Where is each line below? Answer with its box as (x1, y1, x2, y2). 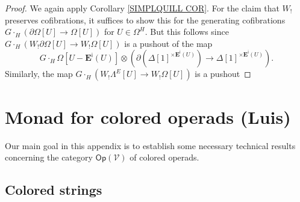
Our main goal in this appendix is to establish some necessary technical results (5, 139, 296, 151)
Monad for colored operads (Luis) (5, 104, 291, 129)
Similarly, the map (5, 67, 73, 80)
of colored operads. (130, 151, 199, 164)
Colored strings (5, 180, 102, 199)
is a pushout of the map (124, 37, 213, 49)
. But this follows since (145, 25, 229, 38)
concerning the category (5, 151, 93, 164)
